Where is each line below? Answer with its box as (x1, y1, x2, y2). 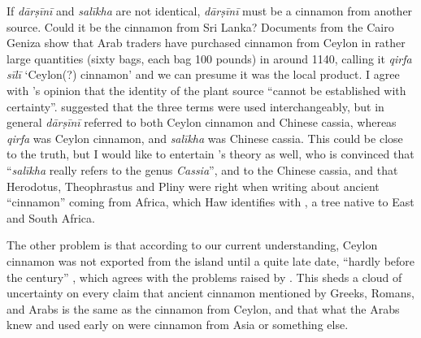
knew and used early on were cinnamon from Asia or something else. (7, 316, 349, 333)
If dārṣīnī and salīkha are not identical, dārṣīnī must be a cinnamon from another (7, 2, 413, 19)
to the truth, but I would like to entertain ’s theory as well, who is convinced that (7, 145, 414, 162)
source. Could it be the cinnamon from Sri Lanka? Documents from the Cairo (7, 18, 394, 35)
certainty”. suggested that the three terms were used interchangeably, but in (7, 97, 384, 115)
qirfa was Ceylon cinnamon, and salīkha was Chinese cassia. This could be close (7, 129, 403, 146)
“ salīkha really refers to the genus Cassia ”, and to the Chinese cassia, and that (7, 161, 398, 178)
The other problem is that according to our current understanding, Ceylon (7, 236, 378, 253)
